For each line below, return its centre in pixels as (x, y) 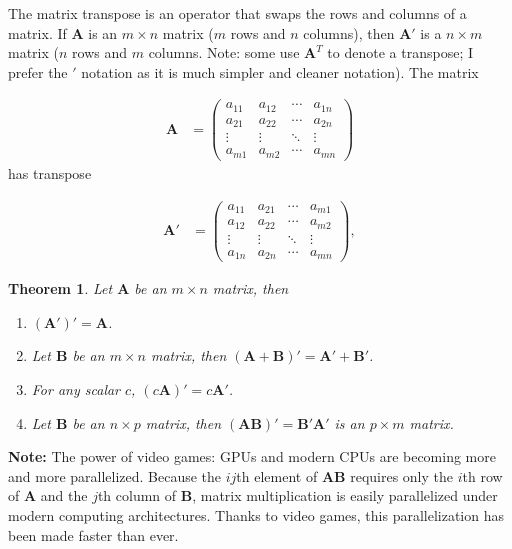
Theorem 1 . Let (60, 288)
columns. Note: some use (224, 52)
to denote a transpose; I (400, 52)
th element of (277, 475)
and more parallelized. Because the (115, 475)
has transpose (50, 172)
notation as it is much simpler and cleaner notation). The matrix (280, 71)
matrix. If (37, 32)
